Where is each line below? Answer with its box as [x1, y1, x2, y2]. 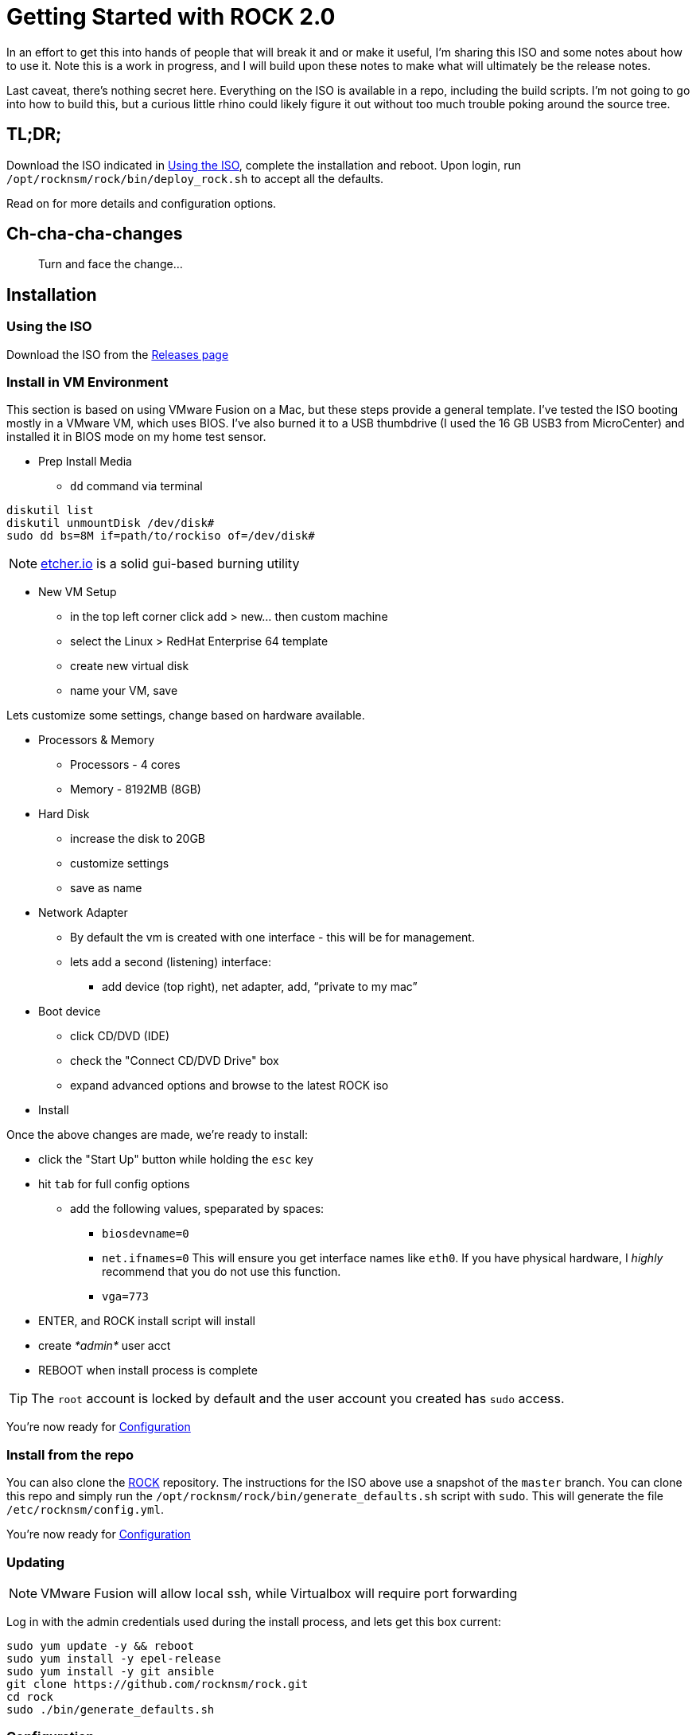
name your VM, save [70, 684, 178, 698]
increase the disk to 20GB [70, 832, 206, 846]
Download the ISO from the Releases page [6, 347, 229, 361]
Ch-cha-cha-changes [6, 224, 183, 244]
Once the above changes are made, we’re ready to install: [6, 1128, 308, 1142]
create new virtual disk [70, 659, 189, 673]
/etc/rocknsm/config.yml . [6, 1503, 164, 1517]
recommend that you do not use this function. [102, 1265, 341, 1279]
